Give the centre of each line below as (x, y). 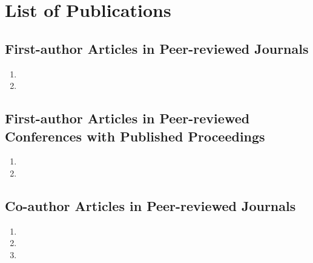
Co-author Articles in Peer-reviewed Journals (150, 205)
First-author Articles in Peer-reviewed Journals (157, 48)
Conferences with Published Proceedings (135, 136)
